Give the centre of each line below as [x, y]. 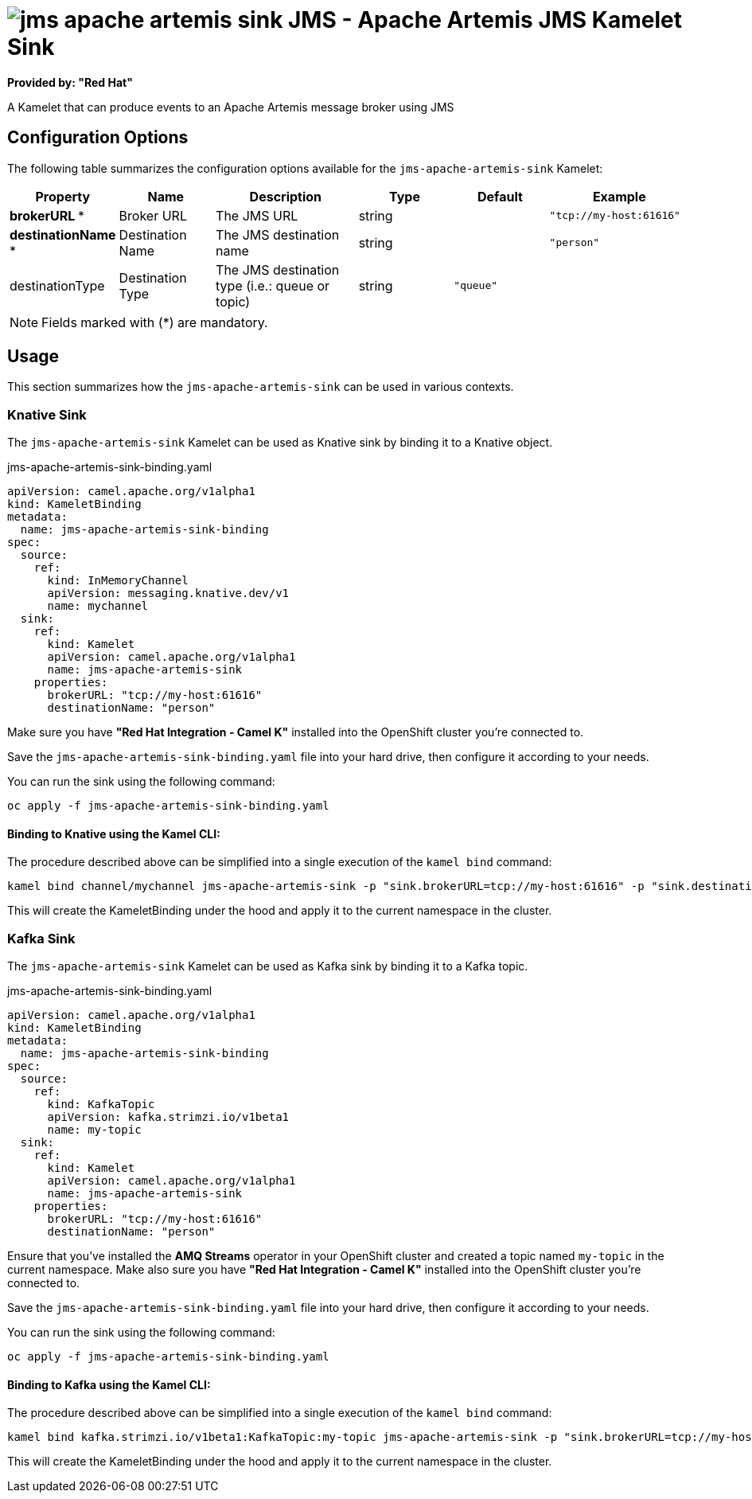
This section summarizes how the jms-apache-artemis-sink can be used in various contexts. [261, 387]
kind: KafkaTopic [101, 1105]
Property [63, 196]
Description [286, 196]
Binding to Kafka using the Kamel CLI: [109, 1384]
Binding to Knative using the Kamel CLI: [114, 833]
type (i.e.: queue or [273, 285]
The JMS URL [257, 215]
